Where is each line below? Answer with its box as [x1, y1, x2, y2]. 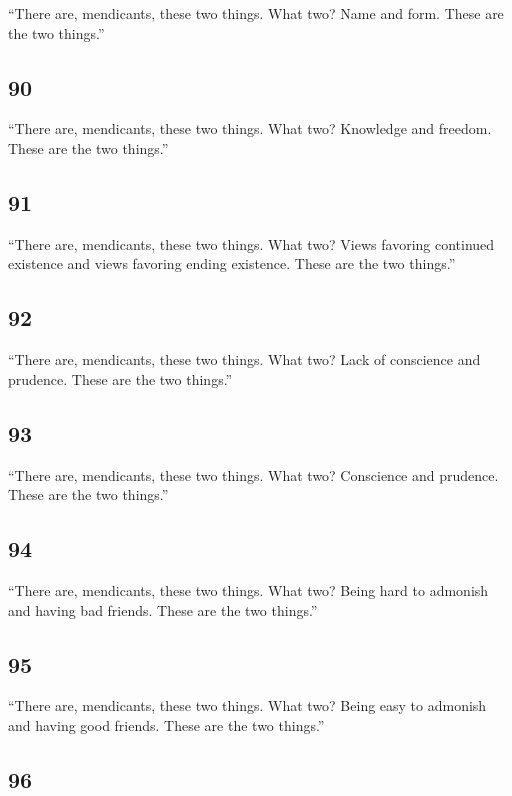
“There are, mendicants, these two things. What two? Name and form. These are [8, 3, 504, 23]
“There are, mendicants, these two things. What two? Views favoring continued [8, 233, 495, 254]
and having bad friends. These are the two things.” [8, 599, 318, 620]
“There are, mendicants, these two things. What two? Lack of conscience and [8, 349, 481, 370]
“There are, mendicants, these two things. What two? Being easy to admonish [8, 695, 487, 716]
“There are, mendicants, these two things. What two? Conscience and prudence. [8, 464, 499, 485]
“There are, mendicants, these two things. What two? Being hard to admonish [8, 579, 489, 600]
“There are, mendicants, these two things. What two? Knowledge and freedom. [8, 118, 492, 139]
